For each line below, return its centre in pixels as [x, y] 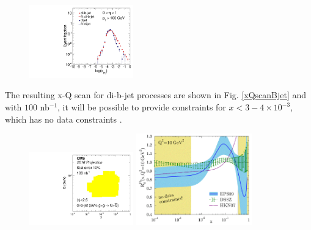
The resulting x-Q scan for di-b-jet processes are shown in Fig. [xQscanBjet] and [156, 95]
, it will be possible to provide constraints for [142, 107]
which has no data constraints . [64, 119]
